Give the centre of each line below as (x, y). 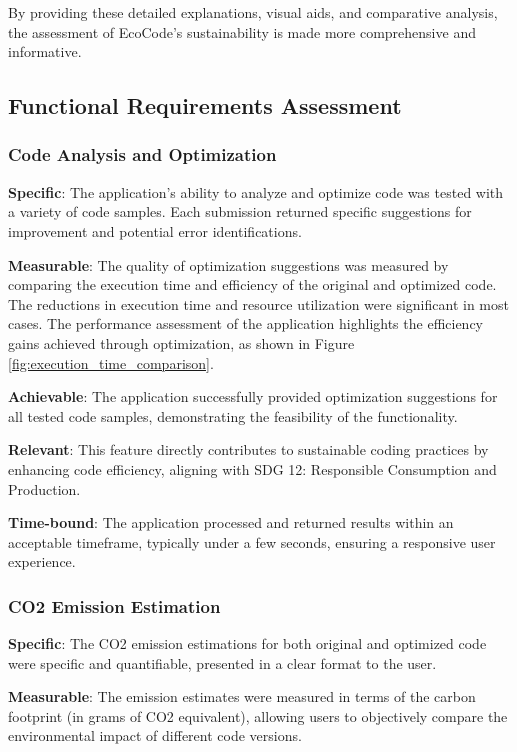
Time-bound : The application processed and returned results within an (231, 522)
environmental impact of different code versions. (155, 735)
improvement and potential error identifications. (155, 230)
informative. (45, 51)
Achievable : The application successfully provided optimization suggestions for (253, 396)
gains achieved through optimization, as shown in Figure (181, 342)
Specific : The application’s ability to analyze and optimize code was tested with (256, 191)
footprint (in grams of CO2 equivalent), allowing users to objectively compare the (258, 715)
